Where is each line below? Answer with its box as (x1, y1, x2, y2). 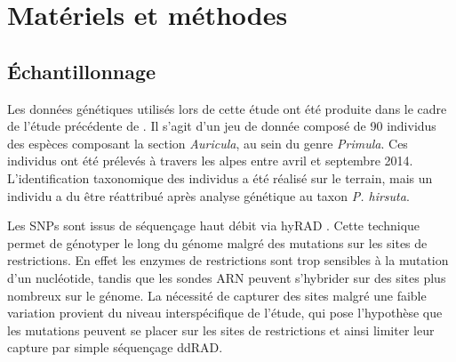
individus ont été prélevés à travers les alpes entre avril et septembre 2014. (7, 151, 413, 170)
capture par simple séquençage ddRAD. (7, 338, 223, 357)
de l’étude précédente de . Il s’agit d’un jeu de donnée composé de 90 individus (7, 117, 436, 135)
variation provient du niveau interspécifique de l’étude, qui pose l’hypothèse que (7, 303, 443, 322)
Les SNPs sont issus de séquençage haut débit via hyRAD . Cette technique (7, 216, 420, 235)
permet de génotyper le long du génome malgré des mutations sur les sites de (7, 233, 428, 252)
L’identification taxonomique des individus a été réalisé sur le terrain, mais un (7, 168, 433, 187)
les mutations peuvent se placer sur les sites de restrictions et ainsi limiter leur (7, 320, 435, 339)
